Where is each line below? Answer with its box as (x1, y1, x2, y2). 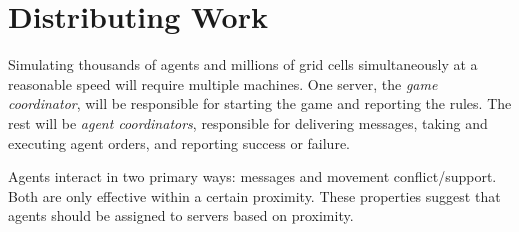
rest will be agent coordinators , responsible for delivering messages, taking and (8, 112, 488, 133)
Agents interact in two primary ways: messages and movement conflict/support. (8, 166, 497, 187)
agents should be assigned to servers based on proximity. (8, 205, 354, 226)
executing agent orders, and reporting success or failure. (8, 132, 350, 153)
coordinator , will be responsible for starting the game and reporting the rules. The (8, 93, 512, 114)
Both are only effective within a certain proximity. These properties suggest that (8, 185, 501, 206)
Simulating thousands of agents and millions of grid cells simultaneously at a (8, 54, 478, 75)
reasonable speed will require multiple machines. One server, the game (8, 73, 438, 94)
